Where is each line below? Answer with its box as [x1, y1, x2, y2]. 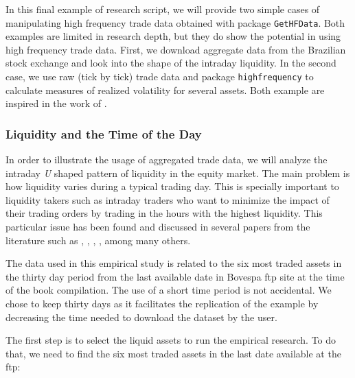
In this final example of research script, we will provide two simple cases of [5, 2, 320, 16]
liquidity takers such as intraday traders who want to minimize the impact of [5, 192, 330, 206]
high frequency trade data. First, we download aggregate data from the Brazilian [5, 42, 346, 56]
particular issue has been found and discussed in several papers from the [5, 220, 310, 234]
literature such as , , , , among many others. [5, 233, 191, 247]
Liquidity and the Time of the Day [5, 125, 202, 142]
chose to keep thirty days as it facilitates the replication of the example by [5, 296, 319, 311]
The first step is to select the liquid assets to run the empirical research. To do [5, 333, 336, 347]
